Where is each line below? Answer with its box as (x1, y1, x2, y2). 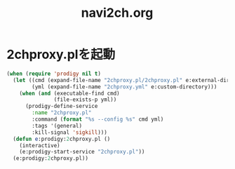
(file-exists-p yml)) (53, 96, 117, 103)
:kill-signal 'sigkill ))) (32, 128, 108, 136)
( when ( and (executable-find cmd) (19, 90, 120, 97)
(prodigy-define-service (25, 103, 98, 110)
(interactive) (19, 142, 60, 149)
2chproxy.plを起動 (6, 47, 116, 62)
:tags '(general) (32, 122, 82, 129)
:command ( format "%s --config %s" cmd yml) (32, 116, 164, 123)
